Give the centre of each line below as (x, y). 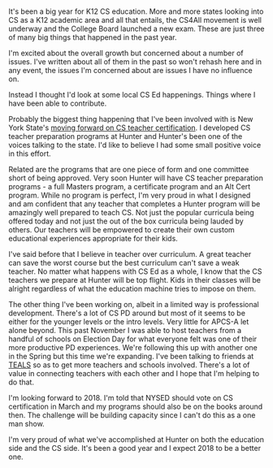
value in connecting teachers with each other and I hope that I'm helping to (134, 374)
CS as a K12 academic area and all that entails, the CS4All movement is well (135, 20)
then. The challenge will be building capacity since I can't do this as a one (132, 415)
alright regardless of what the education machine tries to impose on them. (132, 289)
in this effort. (30, 154)
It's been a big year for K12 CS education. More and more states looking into (136, 11)
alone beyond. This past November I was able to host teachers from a (125, 331)
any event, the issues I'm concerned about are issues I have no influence (131, 71)
